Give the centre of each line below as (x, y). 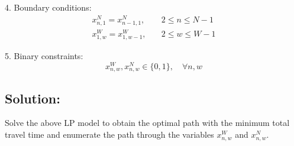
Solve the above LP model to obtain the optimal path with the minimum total (147, 123)
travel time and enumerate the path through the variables (109, 134)
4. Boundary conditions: (48, 7)
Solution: (33, 98)
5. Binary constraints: (44, 56)
